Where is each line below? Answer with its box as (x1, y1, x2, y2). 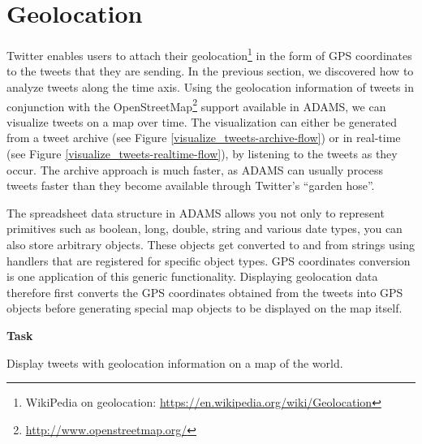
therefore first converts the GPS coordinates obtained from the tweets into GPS (6, 283, 403, 300)
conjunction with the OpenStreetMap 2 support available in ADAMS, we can (6, 95, 386, 114)
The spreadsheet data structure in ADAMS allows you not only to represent (6, 204, 385, 221)
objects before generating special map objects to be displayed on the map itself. (6, 300, 403, 317)
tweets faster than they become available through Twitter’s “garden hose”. (6, 177, 375, 194)
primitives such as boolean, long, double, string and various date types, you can (6, 220, 403, 237)
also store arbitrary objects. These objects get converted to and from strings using (6, 235, 415, 252)
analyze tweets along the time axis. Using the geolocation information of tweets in (6, 78, 414, 95)
